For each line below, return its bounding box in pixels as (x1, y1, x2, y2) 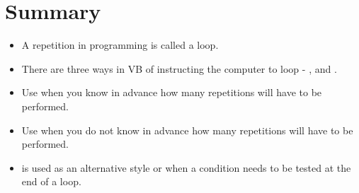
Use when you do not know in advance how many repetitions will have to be (21, 122, 353, 137)
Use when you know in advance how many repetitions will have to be (21, 85, 322, 100)
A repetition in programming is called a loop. (21, 37, 219, 52)
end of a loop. (21, 174, 81, 189)
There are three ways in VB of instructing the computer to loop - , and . (21, 61, 337, 76)
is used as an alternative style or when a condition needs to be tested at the (21, 160, 351, 175)
